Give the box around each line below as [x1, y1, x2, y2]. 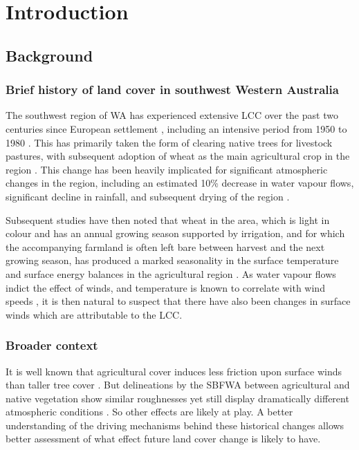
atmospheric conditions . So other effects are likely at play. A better [6, 404, 293, 419]
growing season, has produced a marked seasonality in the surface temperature [6, 253, 339, 268]
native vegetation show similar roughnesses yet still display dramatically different [6, 391, 349, 405]
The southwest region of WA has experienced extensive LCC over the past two [6, 108, 338, 122]
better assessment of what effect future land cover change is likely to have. [6, 431, 321, 446]
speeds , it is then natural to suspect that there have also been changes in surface [6, 294, 351, 308]
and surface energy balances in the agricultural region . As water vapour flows [6, 266, 336, 281]
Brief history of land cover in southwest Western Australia [6, 81, 339, 98]
